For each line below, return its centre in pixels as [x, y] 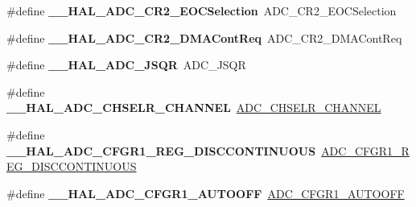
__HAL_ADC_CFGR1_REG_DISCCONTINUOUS [161, 150]
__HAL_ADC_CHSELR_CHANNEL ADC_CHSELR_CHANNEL [194, 108]
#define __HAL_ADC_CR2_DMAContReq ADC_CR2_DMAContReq [204, 37]
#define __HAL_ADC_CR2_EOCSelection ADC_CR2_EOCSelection [202, 10]
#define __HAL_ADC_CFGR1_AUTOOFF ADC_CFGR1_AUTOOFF [206, 193]
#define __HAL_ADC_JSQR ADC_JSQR [126, 65]
